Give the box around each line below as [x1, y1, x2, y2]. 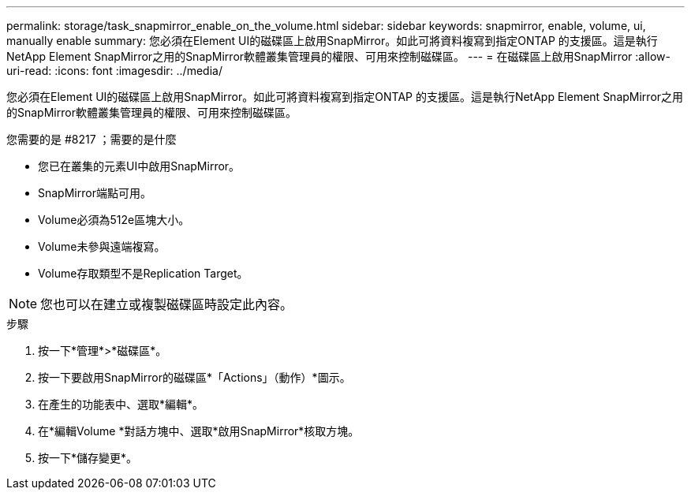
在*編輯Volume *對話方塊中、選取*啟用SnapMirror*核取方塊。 [38, 424, 360, 438]
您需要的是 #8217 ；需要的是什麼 [6, 132, 177, 146]
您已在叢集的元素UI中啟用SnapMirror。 [38, 159, 241, 173]
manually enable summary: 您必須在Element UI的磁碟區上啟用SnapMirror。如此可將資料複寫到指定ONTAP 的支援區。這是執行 [6, 34, 658, 47]
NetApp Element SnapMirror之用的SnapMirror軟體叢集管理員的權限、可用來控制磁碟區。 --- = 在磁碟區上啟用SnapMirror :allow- [6, 50, 671, 63]
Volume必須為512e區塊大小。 [38, 213, 190, 226]
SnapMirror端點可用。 [38, 186, 151, 200]
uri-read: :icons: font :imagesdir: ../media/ [6, 64, 222, 77]
